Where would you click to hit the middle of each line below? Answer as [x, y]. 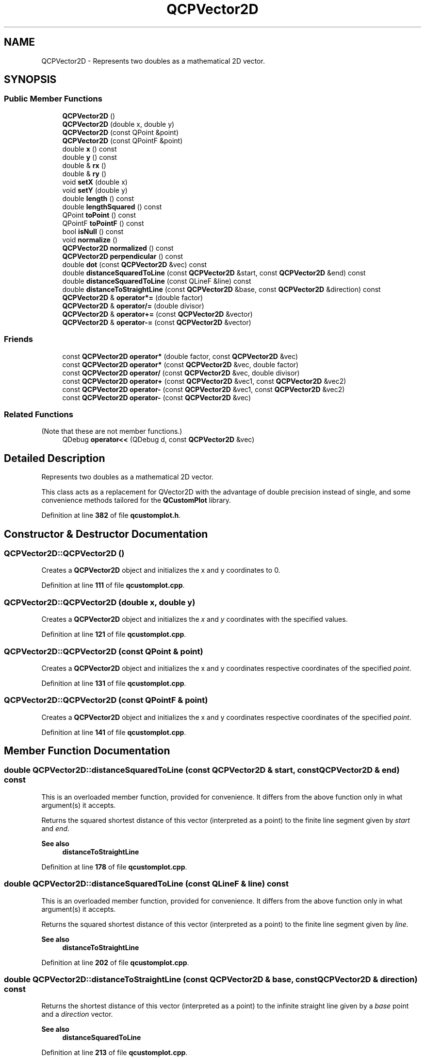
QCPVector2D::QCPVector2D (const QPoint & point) [104, 651]
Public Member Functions [53, 99]
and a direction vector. [77, 1014]
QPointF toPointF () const [103, 223]
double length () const [98, 198]
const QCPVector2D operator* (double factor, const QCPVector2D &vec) [180, 356]
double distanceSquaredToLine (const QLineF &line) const [157, 281]
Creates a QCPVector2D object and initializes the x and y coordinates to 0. [161, 570]
